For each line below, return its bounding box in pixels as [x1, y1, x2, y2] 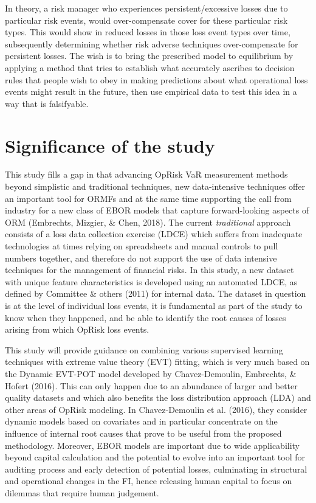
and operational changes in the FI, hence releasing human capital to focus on [5, 474, 292, 487]
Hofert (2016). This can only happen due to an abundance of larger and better [5, 379, 298, 392]
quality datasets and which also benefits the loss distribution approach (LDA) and [5, 391, 311, 404]
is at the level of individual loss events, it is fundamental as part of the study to [5, 299, 303, 311]
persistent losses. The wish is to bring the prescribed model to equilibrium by [5, 49, 294, 62]
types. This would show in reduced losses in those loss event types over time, [5, 26, 290, 38]
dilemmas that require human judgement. [5, 486, 159, 499]
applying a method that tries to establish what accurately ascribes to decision [5, 61, 295, 74]
